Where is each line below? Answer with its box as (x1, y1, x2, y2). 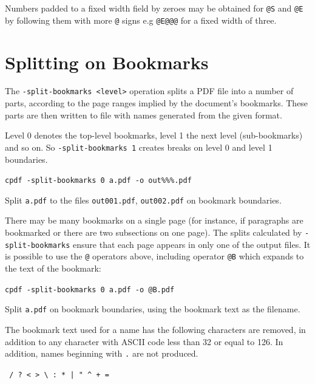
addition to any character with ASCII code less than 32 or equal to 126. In (5, 335, 283, 348)
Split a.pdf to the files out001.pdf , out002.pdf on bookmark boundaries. (5, 193, 282, 206)
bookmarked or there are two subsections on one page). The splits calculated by (5, 226, 302, 239)
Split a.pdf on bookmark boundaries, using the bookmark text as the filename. (5, 303, 300, 315)
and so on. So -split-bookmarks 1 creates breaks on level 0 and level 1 (5, 140, 273, 153)
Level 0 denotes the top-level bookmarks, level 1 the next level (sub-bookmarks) (5, 129, 303, 142)
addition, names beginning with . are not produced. (5, 347, 198, 360)
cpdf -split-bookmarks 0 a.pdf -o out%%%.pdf (5, 176, 192, 185)
